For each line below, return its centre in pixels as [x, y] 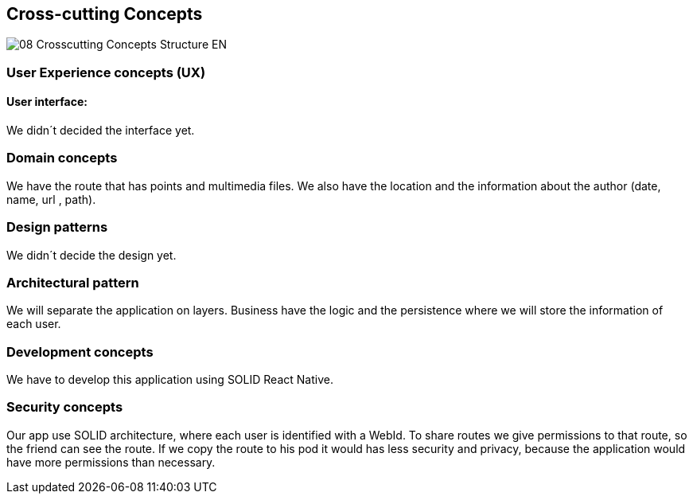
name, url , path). [51, 199]
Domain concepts [62, 158]
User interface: [47, 102]
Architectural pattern [73, 282]
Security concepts [65, 407]
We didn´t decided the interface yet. [101, 131]
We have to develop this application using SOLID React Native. [170, 380]
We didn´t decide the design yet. [91, 255]
